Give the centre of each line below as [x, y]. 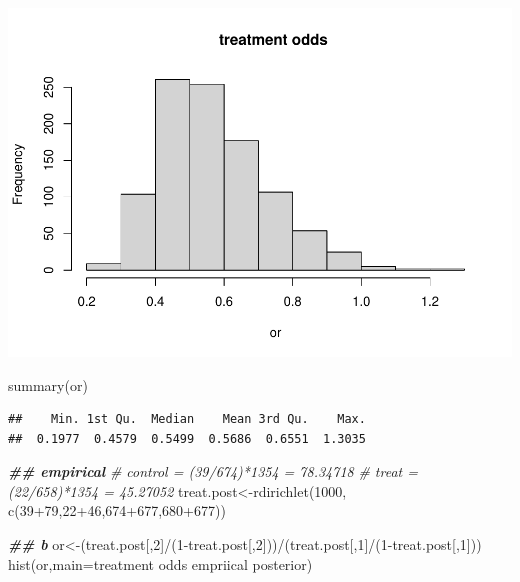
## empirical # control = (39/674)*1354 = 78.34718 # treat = [213, 471]
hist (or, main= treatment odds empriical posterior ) [160, 563]
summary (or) [48, 384]
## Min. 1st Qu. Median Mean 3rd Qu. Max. [187, 419]
